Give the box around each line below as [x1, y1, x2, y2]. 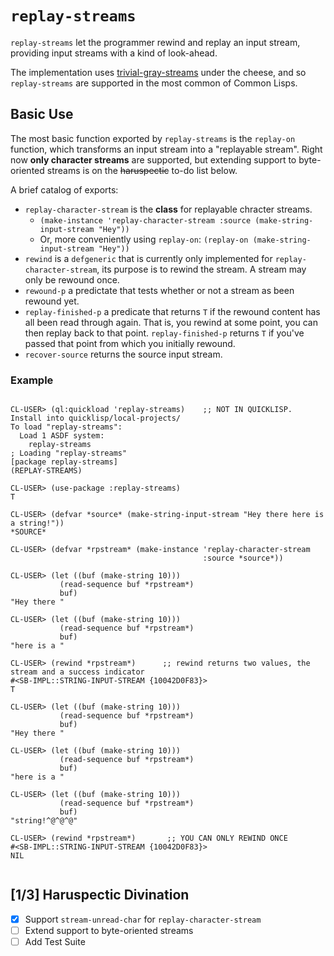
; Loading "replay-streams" [10, 448, 128, 459]
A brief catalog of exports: [10, 183, 119, 196]
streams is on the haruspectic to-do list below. [46, 164, 238, 176]
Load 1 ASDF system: [19, 431, 105, 441]
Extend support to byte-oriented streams [24, 924, 194, 936]
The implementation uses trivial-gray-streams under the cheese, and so [10, 66, 307, 78]
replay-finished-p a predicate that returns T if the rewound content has [24, 305, 321, 317]
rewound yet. [24, 295, 80, 307]
